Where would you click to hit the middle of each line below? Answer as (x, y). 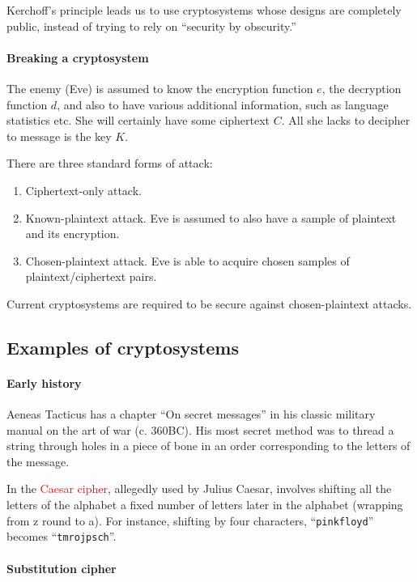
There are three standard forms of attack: (110, 163)
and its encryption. (72, 234)
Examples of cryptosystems (123, 347)
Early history (44, 382)
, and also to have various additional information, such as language (223, 104)
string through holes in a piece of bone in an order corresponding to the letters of (208, 446)
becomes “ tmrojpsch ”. (62, 536)
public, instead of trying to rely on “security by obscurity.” (151, 25)
